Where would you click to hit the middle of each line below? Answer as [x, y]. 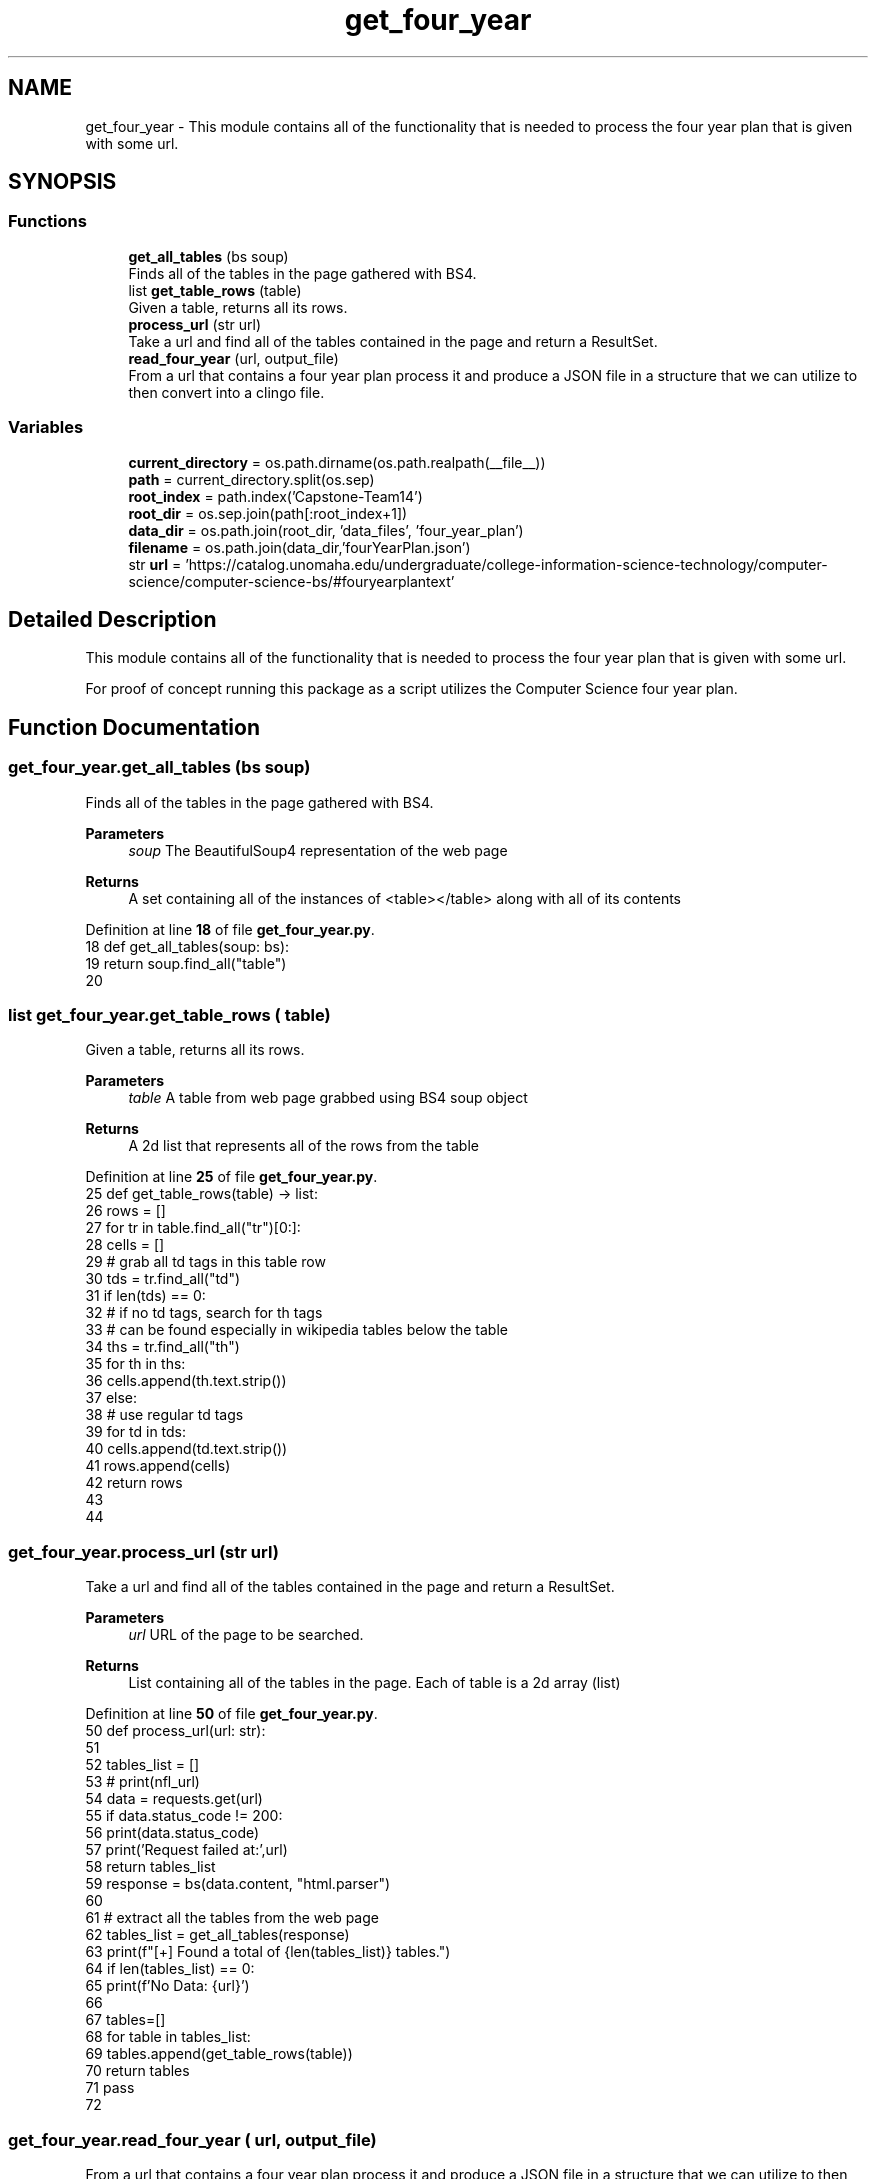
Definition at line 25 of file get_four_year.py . [231, 1177]
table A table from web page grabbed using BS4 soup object [328, 1098]
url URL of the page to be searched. [246, 1635]
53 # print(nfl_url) [142, 1782]
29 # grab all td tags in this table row [205, 1262]
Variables [46, 427]
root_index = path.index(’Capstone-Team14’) [275, 496]
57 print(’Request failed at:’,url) [186, 1850]
